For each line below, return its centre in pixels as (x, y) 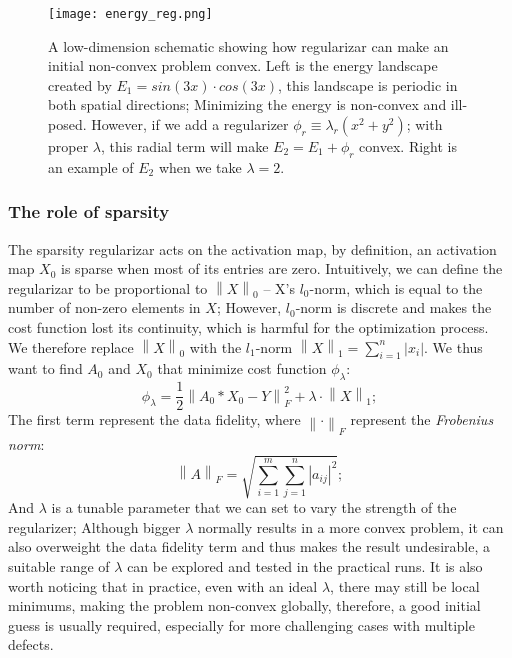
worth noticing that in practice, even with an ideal (163, 585)
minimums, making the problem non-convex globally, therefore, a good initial (244, 605)
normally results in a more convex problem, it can (350, 526)
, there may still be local (405, 585)
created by (80, 84)
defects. (31, 644)
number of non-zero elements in (104, 307)
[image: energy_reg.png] (130, 14)
